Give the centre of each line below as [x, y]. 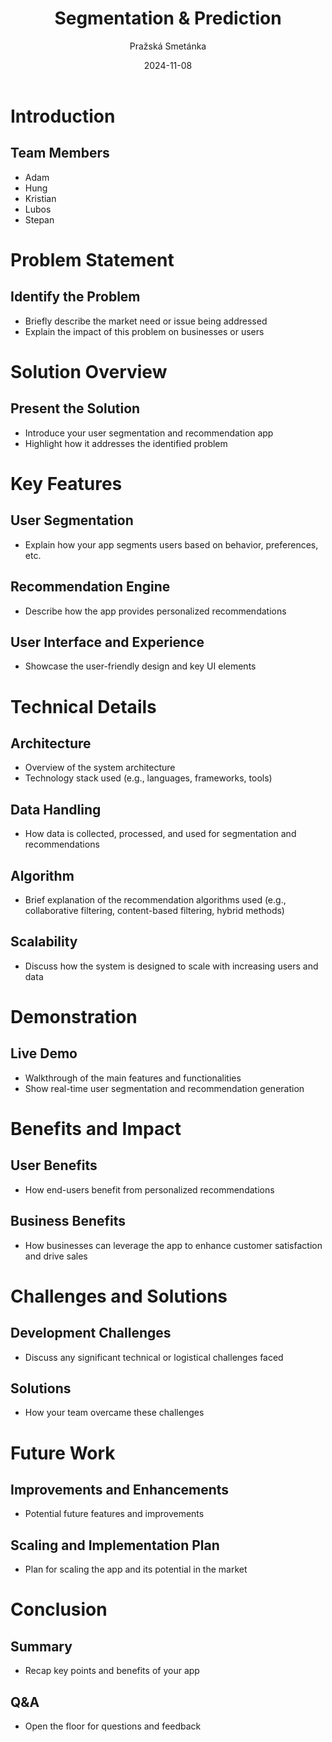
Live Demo [44, 1053]
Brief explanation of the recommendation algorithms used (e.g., [155, 900]
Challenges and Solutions [119, 1296]
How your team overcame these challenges [114, 1413]
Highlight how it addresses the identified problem [126, 443]
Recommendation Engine [90, 587]
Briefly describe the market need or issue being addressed [146, 321]
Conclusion [59, 1609]
